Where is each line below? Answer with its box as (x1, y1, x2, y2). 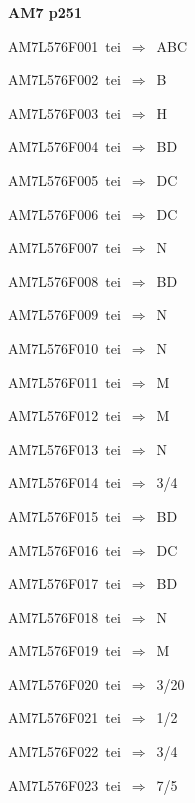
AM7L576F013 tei (8, 438, 121, 459)
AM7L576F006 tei (8, 203, 121, 224)
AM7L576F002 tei (8, 69, 121, 90)
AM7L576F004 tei (8, 136, 121, 157)
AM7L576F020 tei (8, 673, 121, 694)
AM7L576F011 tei (8, 371, 121, 392)
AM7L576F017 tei (8, 573, 121, 594)
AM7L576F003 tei (8, 102, 121, 123)
